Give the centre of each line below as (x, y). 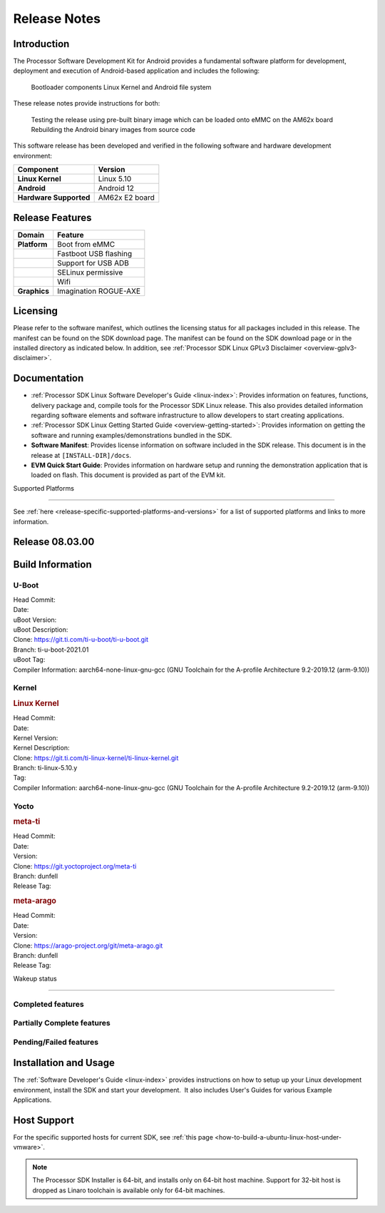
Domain (31, 235)
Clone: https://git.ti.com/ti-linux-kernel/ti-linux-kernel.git (96, 758)
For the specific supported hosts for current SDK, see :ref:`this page (113, 1137)
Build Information (52, 564)
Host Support (43, 1120)
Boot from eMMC (86, 244)
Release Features (52, 217)
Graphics (34, 291)
